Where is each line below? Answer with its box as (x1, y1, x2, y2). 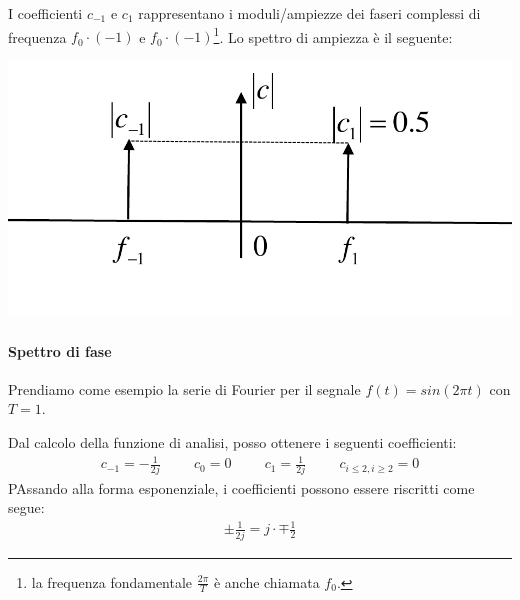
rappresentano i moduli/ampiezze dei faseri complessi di (138, 3, 481, 23)
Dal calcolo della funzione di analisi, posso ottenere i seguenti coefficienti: (8, 432, 457, 453)
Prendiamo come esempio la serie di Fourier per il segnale (8, 378, 361, 399)
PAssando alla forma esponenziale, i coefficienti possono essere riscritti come (8, 477, 475, 498)
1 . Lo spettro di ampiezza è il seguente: (213, 23, 453, 47)
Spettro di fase (8, 340, 112, 361)
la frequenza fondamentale (31, 571, 193, 592)
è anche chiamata (213, 571, 320, 592)
